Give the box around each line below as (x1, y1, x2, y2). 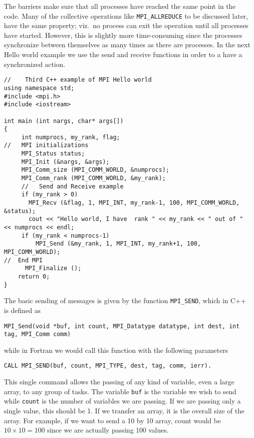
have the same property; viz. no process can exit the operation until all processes (4, 20, 249, 31)
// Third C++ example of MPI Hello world (4, 76, 152, 84)
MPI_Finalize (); (25, 265, 82, 272)
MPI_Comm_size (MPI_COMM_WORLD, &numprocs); (21, 166, 169, 174)
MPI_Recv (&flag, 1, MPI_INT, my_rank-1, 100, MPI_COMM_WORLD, (28, 199, 240, 207)
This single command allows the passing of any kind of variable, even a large (4, 376, 235, 387)
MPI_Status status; (21, 150, 85, 157)
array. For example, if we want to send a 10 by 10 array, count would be (4, 415, 221, 425)
